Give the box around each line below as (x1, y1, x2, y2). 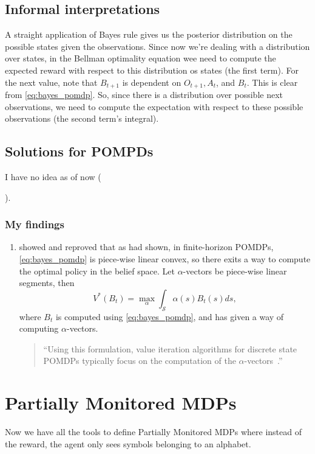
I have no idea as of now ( (5, 170, 101, 183)
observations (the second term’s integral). (5, 112, 159, 125)
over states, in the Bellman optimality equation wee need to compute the (5, 52, 276, 65)
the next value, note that (5, 75, 98, 88)
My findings (5, 217, 64, 232)
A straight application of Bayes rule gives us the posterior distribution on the (5, 28, 293, 41)
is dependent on (122, 75, 181, 88)
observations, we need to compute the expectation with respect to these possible (5, 100, 303, 113)
